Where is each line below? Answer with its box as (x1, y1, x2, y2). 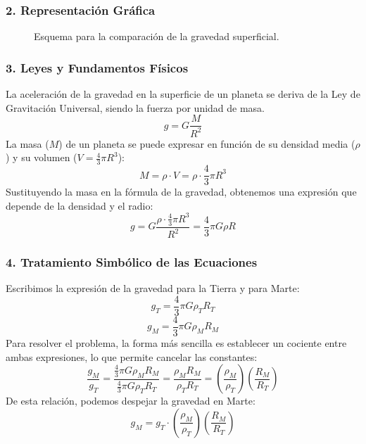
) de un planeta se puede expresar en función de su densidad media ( (58, 136, 355, 151)
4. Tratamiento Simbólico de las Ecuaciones (6, 253, 258, 270)
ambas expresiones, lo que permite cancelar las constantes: (6, 349, 258, 364)
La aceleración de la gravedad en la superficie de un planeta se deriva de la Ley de (6, 87, 360, 101)
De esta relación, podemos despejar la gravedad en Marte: (6, 393, 255, 408)
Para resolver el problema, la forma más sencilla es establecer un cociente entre (6, 335, 347, 350)
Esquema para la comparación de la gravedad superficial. (34, 29, 279, 44)
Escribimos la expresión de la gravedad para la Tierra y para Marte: (6, 281, 300, 296)
